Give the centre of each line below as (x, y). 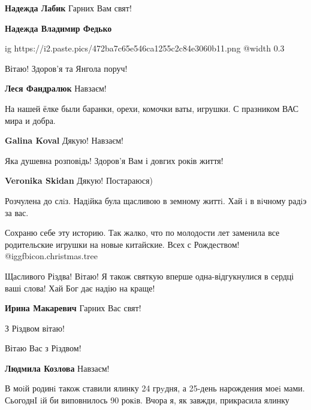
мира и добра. (30, 120)
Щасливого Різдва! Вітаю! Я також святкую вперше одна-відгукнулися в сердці (150, 276)
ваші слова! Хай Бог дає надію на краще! (80, 288)
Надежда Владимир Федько (58, 28)
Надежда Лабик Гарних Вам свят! (68, 8)
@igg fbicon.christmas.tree (52, 256)
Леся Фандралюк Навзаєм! (56, 88)
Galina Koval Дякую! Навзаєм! (64, 140)
